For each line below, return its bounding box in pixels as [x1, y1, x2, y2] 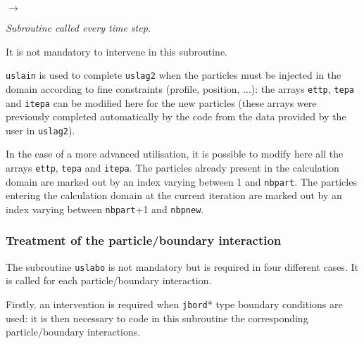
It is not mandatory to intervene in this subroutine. [6, 44, 227, 58]
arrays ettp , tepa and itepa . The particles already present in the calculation [6, 160, 339, 174]
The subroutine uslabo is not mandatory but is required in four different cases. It [6, 259, 358, 274]
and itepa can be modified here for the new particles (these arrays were [6, 95, 317, 110]
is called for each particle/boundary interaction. [6, 273, 212, 288]
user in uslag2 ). [6, 122, 75, 137]
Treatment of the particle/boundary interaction [6, 231, 282, 249]
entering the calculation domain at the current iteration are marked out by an [6, 188, 342, 203]
